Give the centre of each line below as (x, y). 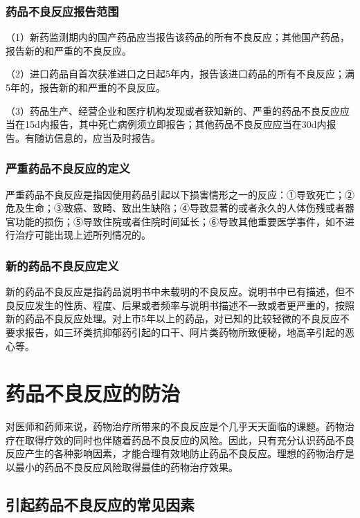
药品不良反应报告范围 (62, 11)
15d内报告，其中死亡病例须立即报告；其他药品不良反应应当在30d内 (175, 124)
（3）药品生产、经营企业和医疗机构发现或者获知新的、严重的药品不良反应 (173, 110)
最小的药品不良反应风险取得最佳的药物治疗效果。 (126, 467)
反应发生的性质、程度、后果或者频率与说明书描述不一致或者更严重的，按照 (184, 305)
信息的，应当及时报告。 (107, 137)
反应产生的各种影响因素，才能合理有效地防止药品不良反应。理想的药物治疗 (175, 453)
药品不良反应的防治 (93, 393)
